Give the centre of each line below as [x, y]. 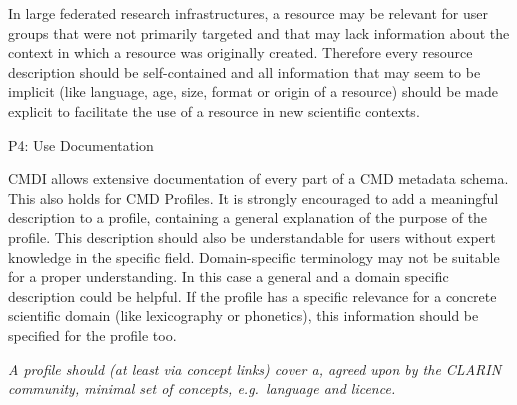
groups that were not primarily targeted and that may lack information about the [259, 32]
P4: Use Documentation [81, 144]
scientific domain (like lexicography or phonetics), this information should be [243, 315]
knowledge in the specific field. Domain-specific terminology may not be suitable [254, 256]
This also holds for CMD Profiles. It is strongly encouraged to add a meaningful [253, 197]
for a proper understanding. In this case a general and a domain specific [228, 276]
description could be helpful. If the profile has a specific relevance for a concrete [252, 295]
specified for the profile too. [92, 334]
